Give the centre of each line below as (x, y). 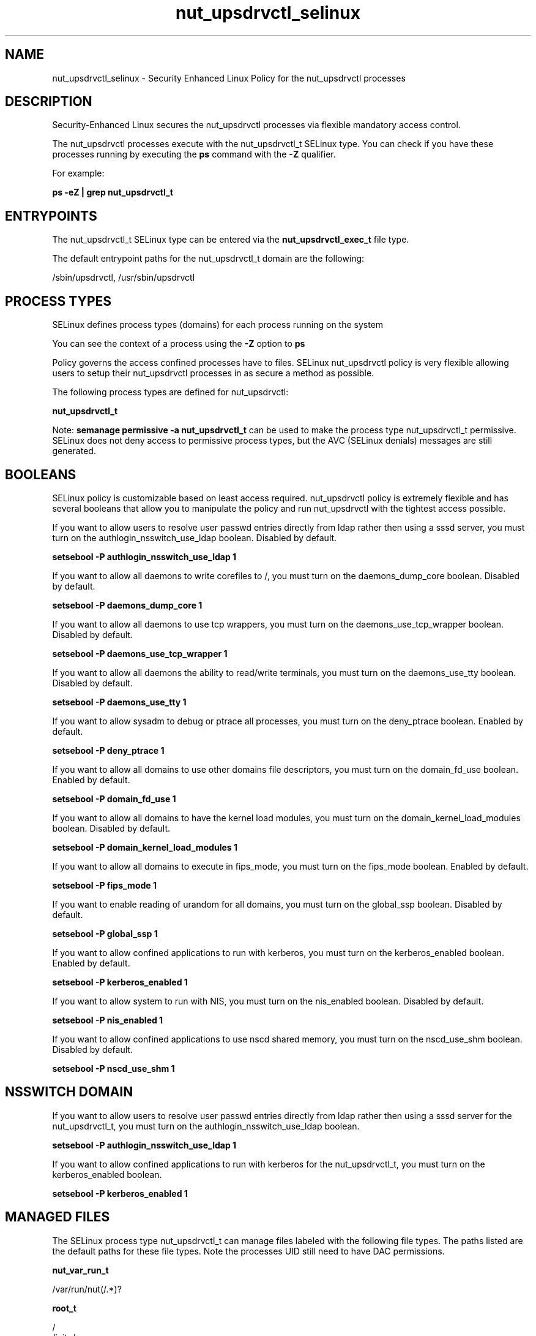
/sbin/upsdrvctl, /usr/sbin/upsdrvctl (124, 278)
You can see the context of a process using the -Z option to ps (179, 344)
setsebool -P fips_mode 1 (104, 885)
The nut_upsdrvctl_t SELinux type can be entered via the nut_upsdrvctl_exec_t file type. (231, 240)
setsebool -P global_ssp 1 (105, 933)
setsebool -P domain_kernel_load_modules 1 (145, 847)
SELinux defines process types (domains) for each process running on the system (218, 325)
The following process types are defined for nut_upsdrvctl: (170, 392)
